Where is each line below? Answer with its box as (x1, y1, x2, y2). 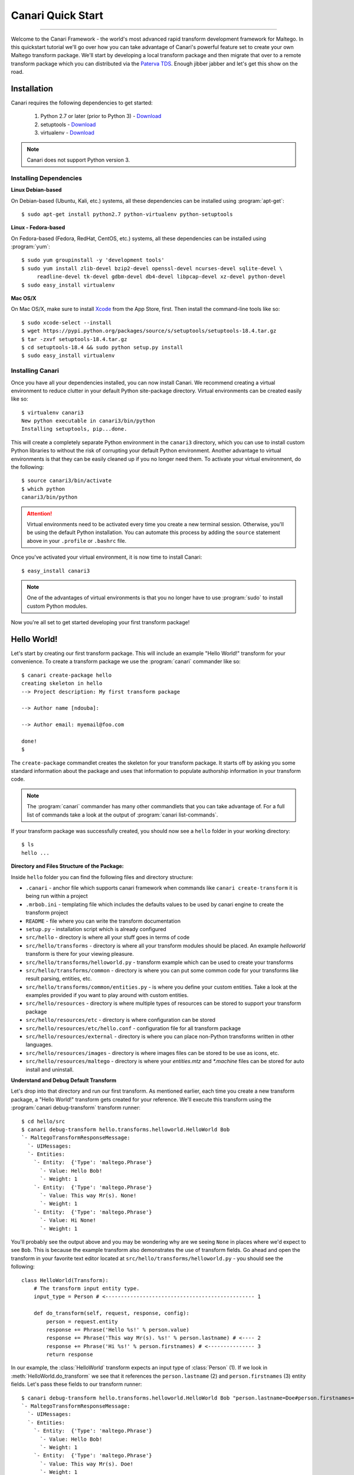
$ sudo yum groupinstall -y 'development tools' (21, 257, 165, 264)
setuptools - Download (40, 121, 96, 128)
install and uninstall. (25, 1066, 74, 1073)
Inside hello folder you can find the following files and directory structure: (11, 873, 194, 880)
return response (46, 1351, 93, 1358)
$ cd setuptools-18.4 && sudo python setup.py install (21, 344, 183, 350)
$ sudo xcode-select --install (21, 319, 112, 326)
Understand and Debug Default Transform (11, 1077, 117, 1084)
